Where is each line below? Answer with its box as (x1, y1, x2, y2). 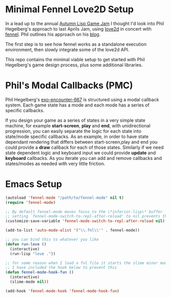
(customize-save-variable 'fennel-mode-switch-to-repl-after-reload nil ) (5, 219, 165, 224)
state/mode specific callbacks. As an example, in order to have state (5, 133, 149, 140)
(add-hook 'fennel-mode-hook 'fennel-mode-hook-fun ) (5, 288, 120, 293)
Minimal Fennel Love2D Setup (5, 4, 134, 15)
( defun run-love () (5, 241, 47, 247)
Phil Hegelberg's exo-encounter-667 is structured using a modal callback (5, 96, 159, 102)
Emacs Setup (5, 178, 62, 190)
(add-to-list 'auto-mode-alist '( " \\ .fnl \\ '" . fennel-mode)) (5, 228, 140, 233)
